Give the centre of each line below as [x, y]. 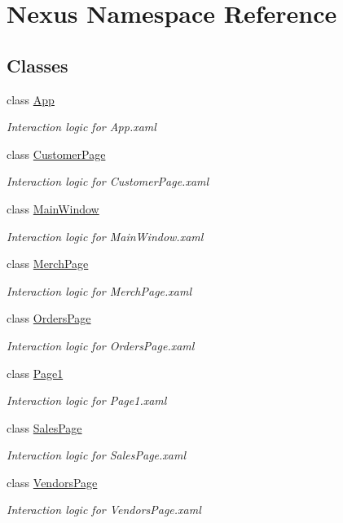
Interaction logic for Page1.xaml [87, 400]
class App [31, 99]
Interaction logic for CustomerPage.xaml [108, 181]
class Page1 [35, 373]
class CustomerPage [56, 154]
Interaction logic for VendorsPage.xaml [104, 510]
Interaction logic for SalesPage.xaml [96, 455]
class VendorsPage [52, 482]
